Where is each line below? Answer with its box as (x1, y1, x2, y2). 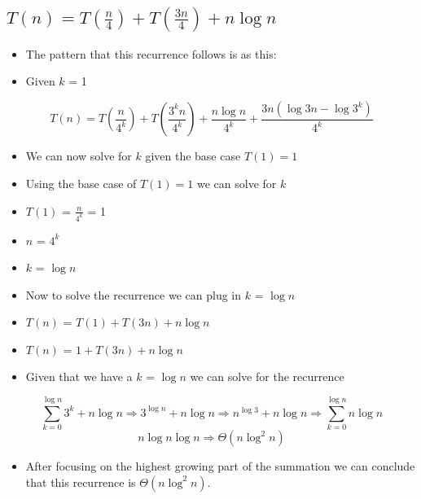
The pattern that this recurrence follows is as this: (25, 45, 277, 62)
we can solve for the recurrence (190, 368, 344, 385)
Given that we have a (25, 368, 133, 385)
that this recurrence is (25, 473, 136, 490)
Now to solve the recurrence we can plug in (25, 286, 242, 303)
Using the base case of (25, 175, 137, 192)
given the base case (145, 147, 241, 164)
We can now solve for (25, 147, 132, 164)
